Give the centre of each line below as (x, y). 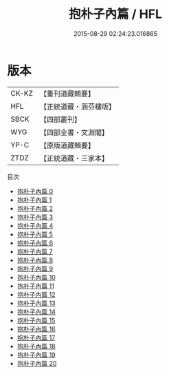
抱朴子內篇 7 (35, 251)
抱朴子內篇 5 (35, 234)
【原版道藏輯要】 (67, 145)
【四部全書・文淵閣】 (74, 132)
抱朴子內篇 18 (36, 346)
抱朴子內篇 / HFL (115, 14)
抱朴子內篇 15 (36, 320)
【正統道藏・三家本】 (74, 158)
